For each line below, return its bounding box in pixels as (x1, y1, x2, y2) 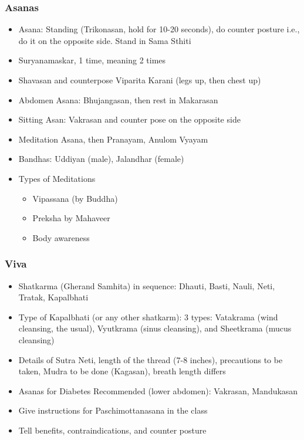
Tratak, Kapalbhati (18, 291, 89, 303)
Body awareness (32, 231, 90, 243)
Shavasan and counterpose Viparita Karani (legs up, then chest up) (18, 74, 261, 86)
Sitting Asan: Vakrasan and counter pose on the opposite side (18, 113, 241, 126)
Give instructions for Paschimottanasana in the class (18, 404, 208, 417)
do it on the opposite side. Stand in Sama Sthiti (18, 34, 191, 46)
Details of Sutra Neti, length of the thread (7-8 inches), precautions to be (18, 353, 283, 365)
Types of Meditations (18, 172, 96, 184)
